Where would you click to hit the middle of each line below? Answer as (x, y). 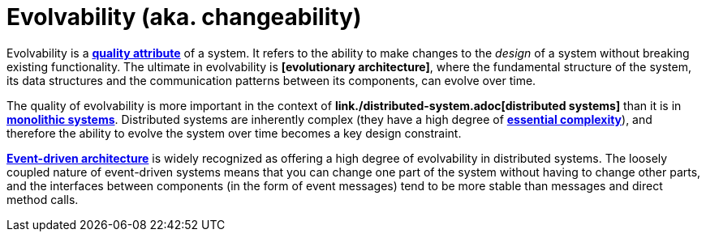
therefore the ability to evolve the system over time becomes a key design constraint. (234, 133)
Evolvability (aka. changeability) (184, 17)
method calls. (43, 199)
